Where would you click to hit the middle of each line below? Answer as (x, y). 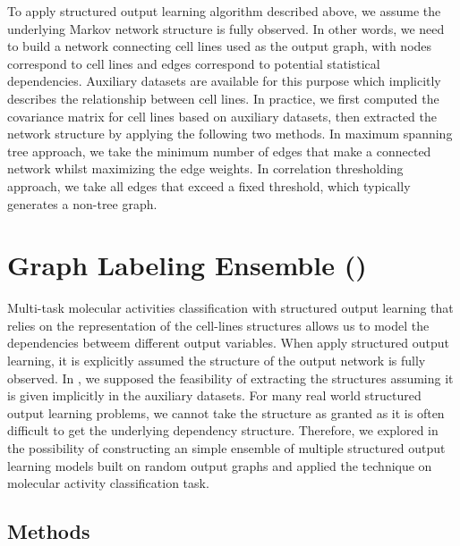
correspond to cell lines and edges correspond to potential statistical (194, 63)
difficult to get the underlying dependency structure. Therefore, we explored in (223, 430)
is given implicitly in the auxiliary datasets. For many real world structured (214, 395)
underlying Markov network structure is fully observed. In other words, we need (226, 28)
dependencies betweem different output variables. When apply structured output (228, 343)
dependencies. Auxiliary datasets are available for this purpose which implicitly (224, 81)
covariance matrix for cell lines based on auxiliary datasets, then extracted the (222, 116)
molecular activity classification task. (108, 483)
